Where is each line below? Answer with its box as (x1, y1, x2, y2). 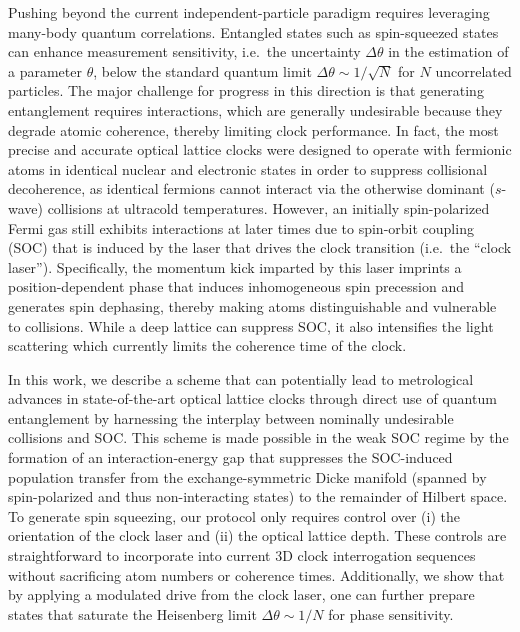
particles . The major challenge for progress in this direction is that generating (8, 80, 484, 101)
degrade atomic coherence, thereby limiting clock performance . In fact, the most (8, 119, 499, 140)
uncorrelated (435, 60, 512, 81)
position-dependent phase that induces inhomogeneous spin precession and (8, 276, 464, 297)
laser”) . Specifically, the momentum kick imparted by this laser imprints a (8, 256, 462, 277)
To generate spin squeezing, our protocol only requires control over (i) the (8, 505, 461, 526)
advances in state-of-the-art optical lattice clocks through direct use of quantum (8, 388, 497, 409)
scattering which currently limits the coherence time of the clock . (8, 335, 407, 356)
